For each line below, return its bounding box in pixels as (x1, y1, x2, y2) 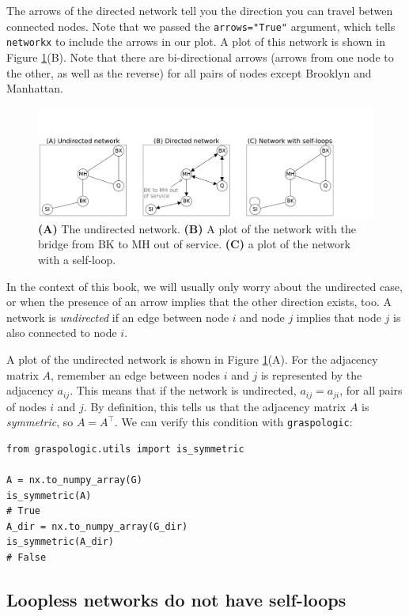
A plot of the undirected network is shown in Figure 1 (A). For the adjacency (6, 350, 378, 367)
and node (240, 308, 285, 325)
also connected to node (6, 324, 117, 341)
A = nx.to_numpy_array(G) (6, 474, 142, 486)
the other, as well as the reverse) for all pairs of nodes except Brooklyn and (6, 64, 372, 81)
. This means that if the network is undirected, (70, 382, 297, 399)
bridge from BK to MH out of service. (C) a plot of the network (38, 236, 350, 252)
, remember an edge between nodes (51, 366, 221, 383)
